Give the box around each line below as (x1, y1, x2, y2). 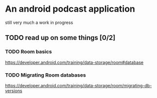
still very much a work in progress (5, 20, 73, 25)
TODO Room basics (5, 48, 52, 55)
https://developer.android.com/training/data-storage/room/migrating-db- (5, 82, 152, 88)
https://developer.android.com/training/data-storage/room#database (5, 59, 144, 65)
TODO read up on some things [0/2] (5, 34, 116, 42)
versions (5, 88, 22, 94)
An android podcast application (5, 3, 136, 15)
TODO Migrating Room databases (5, 72, 86, 78)
